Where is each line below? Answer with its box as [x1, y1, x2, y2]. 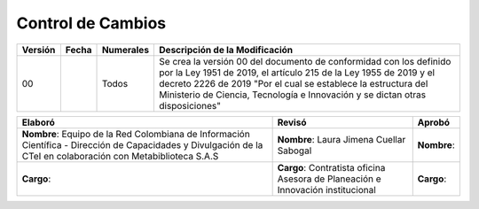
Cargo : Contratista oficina [277, 161, 386, 174]
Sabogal [277, 144, 312, 157]
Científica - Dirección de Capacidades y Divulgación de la [21, 138, 263, 151]
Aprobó [417, 116, 451, 128]
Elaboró [21, 116, 55, 128]
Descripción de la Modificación [159, 43, 294, 56]
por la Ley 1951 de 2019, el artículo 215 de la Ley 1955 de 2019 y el [159, 66, 435, 79]
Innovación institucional [277, 183, 376, 196]
